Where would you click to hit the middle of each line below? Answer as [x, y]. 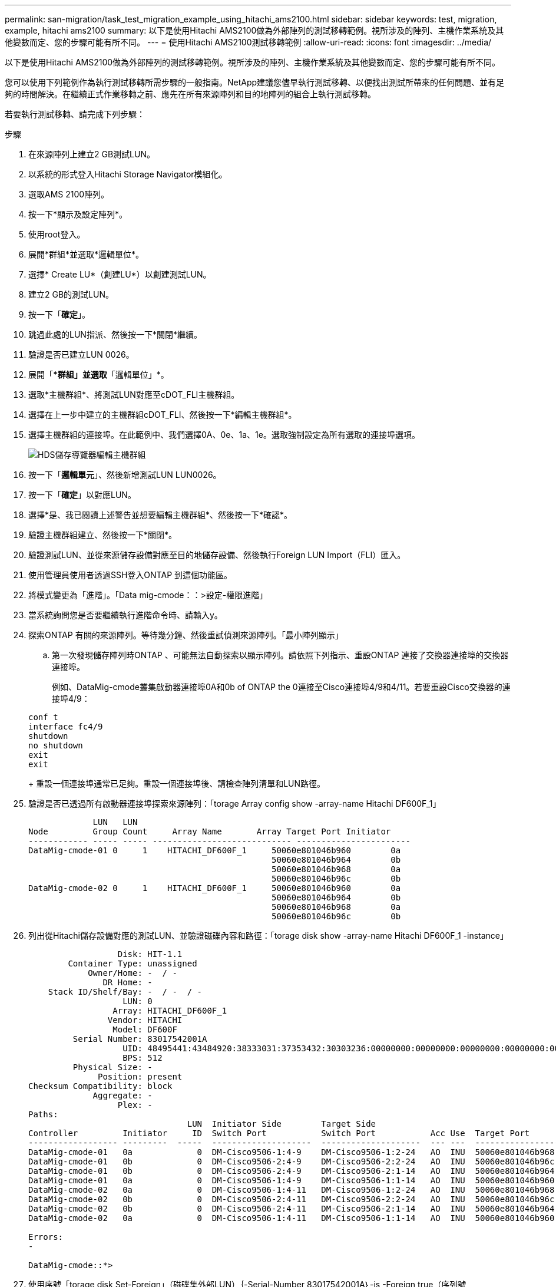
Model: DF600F [145, 1029]
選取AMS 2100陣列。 [69, 194]
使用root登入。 [57, 234]
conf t [43, 717]
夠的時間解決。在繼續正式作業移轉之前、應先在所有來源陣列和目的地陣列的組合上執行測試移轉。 [190, 94]
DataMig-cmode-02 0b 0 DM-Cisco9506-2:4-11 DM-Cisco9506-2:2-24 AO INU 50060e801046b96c [292, 1199]
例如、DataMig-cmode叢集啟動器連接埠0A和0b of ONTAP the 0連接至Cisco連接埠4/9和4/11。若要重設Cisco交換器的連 [281, 687]
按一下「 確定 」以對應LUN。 [82, 495]
